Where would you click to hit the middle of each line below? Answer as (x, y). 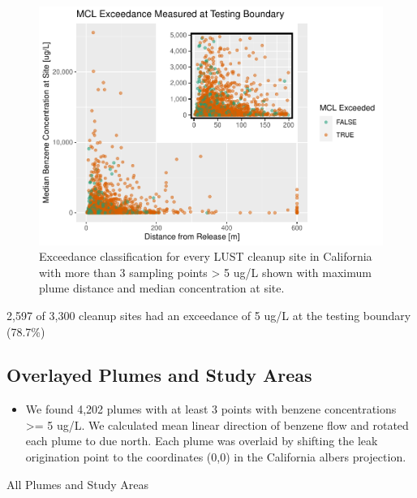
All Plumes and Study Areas (78, 484)
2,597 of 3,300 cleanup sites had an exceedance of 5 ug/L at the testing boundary (209, 315)
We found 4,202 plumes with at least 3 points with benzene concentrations (211, 409)
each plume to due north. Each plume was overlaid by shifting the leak (202, 441)
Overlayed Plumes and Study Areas (159, 375)
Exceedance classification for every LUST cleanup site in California (206, 256)
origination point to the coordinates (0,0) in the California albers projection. (216, 457)
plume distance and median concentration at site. (162, 288)
